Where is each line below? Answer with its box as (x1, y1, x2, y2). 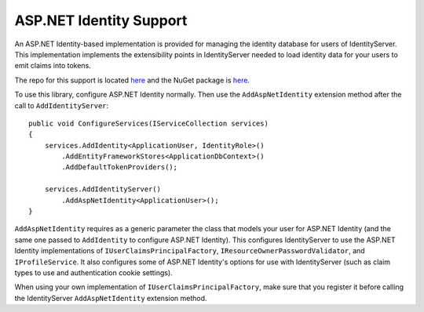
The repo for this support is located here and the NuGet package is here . (14, 75, 250, 85)
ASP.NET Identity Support (14, 12, 188, 29)
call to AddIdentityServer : (14, 100, 109, 110)
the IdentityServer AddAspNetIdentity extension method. (14, 293, 207, 303)
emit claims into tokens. (14, 61, 92, 71)
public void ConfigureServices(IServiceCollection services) (28, 118, 269, 128)
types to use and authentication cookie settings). (14, 267, 173, 278)
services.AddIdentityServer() (44, 185, 161, 194)
